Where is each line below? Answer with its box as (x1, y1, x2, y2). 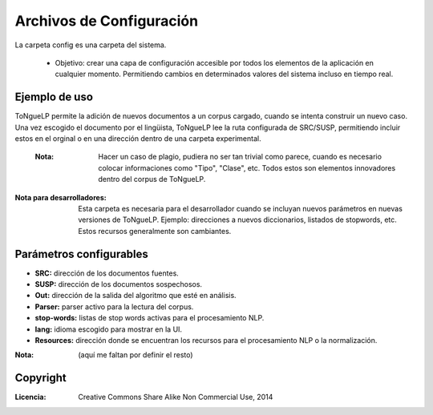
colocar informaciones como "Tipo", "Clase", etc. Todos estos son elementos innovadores (98, 163, 396, 172)
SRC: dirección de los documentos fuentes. (34, 268, 180, 278)
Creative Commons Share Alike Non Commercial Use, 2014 (78, 393, 273, 402)
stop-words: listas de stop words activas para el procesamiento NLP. (34, 313, 265, 323)
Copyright (14, 371, 67, 385)
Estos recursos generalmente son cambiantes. (78, 226, 232, 236)
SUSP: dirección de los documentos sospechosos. (34, 280, 203, 289)
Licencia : (14, 393, 47, 402)
